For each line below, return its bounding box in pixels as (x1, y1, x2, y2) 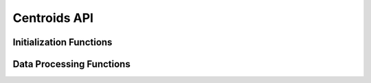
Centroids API (12, 10, 94, 25)
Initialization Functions (12, 36, 113, 48)
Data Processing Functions (12, 58, 131, 70)
